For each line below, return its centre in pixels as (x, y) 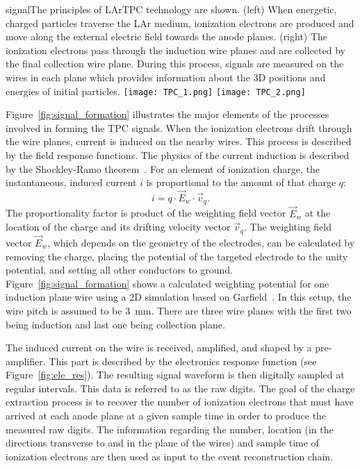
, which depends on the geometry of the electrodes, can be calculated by (201, 242)
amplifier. (26, 361)
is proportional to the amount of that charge (241, 182)
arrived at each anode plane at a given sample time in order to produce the (166, 416)
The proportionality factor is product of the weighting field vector (146, 213)
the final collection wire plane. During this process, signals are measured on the (175, 64)
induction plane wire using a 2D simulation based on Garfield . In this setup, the (179, 297)
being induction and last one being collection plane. (115, 324)
